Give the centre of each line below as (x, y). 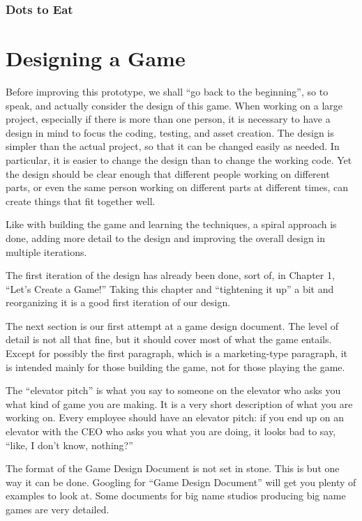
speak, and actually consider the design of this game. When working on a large (174, 105)
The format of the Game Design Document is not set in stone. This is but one (173, 468)
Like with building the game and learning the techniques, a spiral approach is (171, 224)
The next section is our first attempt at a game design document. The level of (172, 325)
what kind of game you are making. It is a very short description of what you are (179, 403)
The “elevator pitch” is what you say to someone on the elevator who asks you (173, 390)
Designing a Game (96, 58)
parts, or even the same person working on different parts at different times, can (177, 187)
